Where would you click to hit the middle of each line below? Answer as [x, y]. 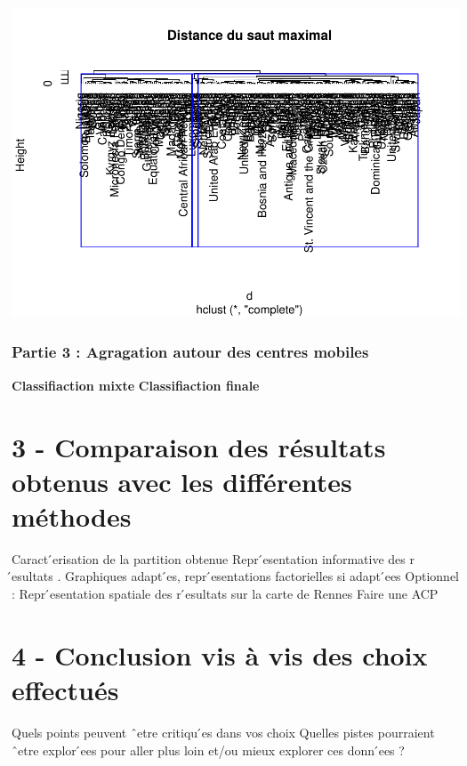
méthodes [72, 516]
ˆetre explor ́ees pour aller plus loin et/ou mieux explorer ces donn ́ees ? [208, 750]
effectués [65, 689]
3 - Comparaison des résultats [199, 446]
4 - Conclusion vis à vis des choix [220, 654]
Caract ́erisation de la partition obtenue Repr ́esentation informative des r [213, 558]
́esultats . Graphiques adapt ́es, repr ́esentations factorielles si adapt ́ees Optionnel [235, 576]
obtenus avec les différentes [182, 481]
